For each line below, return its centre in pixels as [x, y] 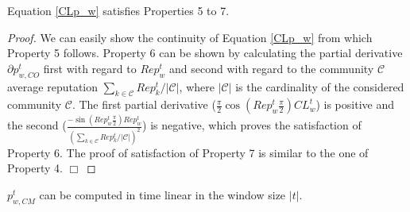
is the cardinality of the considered [320, 86]
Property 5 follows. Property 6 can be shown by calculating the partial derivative [205, 53]
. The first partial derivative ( [144, 104]
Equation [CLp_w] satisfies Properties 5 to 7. [118, 10]
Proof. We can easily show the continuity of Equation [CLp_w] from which [190, 37]
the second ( [37, 125]
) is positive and [355, 104]
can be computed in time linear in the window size [162, 194]
